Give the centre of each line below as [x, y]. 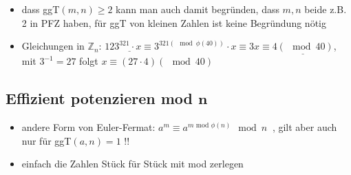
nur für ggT [46, 140]
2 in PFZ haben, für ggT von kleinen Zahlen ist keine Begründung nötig [174, 22]
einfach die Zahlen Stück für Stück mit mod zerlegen [132, 164]
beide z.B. [326, 9]
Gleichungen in [53, 46]
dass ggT [41, 9]
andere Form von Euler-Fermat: [88, 127]
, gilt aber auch [305, 127]
